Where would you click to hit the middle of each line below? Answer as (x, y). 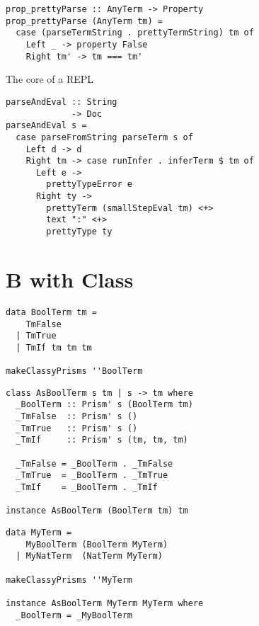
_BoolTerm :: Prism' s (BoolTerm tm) (104, 405)
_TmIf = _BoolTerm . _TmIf (87, 488)
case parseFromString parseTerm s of (104, 137)
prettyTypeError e (89, 184)
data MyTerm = (39, 533)
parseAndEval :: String (62, 102)
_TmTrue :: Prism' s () (77, 428)
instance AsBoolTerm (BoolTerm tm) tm (97, 511)
